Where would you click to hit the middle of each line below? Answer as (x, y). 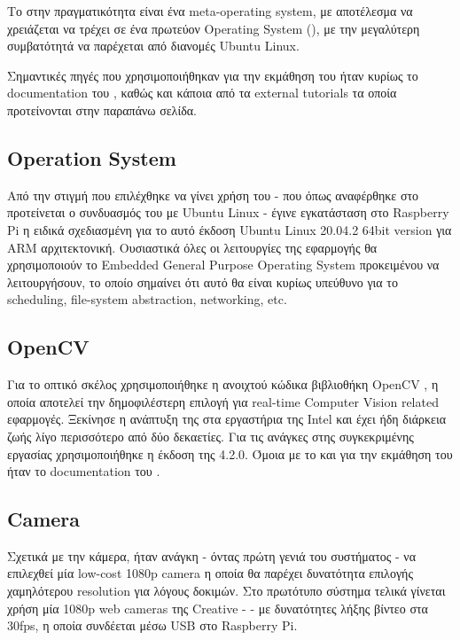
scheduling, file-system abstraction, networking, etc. (147, 299)
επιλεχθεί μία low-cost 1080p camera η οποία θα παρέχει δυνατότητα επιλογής (210, 573)
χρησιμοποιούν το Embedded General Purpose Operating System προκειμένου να (223, 265)
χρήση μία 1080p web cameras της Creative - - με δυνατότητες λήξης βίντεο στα (218, 608)
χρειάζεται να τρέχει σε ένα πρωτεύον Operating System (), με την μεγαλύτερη (214, 28)
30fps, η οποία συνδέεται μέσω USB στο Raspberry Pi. (152, 625)
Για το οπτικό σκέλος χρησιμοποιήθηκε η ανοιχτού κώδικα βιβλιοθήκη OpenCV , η (223, 384)
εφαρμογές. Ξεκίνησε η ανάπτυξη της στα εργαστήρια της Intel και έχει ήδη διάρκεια (227, 419)
